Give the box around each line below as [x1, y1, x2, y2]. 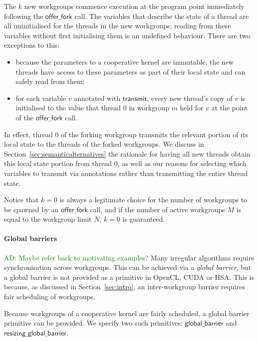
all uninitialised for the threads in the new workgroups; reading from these [4, 20, 231, 31]
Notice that [4, 194, 39, 205]
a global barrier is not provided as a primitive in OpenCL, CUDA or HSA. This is [4, 271, 255, 282]
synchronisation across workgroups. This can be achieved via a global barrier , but [4, 262, 252, 272]
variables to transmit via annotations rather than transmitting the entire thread [4, 168, 248, 178]
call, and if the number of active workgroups [90, 204, 225, 214]
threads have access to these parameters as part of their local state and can [15, 66, 246, 77]
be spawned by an [4, 204, 59, 214]
